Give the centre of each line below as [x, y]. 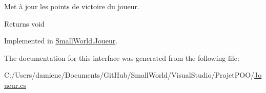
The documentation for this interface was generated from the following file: [122, 57]
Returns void [24, 23]
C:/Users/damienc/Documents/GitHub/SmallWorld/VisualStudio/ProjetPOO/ [129, 75]
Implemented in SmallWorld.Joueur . [61, 41]
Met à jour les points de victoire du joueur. [72, 6]
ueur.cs [15, 85]
